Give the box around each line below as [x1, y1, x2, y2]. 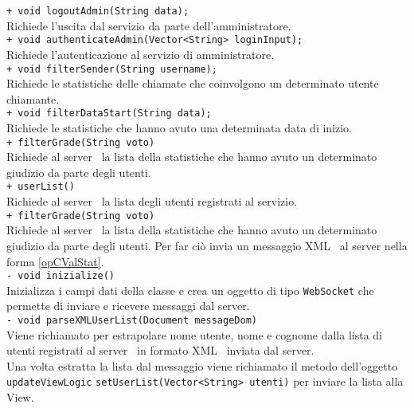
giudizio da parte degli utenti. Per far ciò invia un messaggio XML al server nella [6, 237, 408, 253]
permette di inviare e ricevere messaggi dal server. [6, 297, 250, 314]
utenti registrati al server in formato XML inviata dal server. [6, 342, 314, 359]
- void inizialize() [6, 270, 115, 282]
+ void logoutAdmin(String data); [6, 6, 189, 17]
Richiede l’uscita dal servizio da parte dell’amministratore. [6, 17, 291, 33]
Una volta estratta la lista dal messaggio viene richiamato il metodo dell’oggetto [6, 357, 398, 374]
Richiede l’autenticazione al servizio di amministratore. [6, 45, 275, 62]
